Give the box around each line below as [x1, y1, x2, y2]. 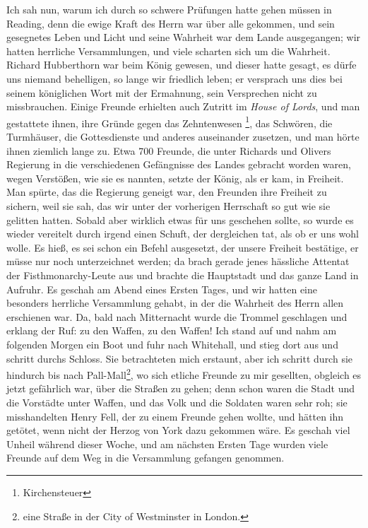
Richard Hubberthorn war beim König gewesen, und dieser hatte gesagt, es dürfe [6, 57, 357, 72]
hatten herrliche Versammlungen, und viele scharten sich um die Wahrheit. [6, 43, 331, 58]
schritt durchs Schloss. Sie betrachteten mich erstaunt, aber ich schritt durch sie [6, 351, 353, 365]
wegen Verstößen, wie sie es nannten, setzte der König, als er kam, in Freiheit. [6, 170, 344, 185]
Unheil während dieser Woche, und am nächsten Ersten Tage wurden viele [6, 436, 328, 451]
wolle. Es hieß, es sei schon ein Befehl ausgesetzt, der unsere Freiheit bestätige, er [6, 240, 359, 254]
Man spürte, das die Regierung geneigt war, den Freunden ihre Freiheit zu [6, 184, 327, 199]
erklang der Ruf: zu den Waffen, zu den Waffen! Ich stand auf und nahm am [6, 323, 337, 338]
